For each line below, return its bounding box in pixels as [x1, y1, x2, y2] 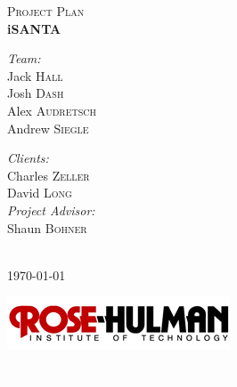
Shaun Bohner [7, 218, 87, 237]
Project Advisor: [7, 200, 95, 219]
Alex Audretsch [7, 101, 96, 119]
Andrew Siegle [7, 118, 89, 137]
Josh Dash [7, 84, 64, 102]
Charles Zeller [7, 165, 90, 184]
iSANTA [7, 19, 61, 37]
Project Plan [7, 2, 85, 20]
